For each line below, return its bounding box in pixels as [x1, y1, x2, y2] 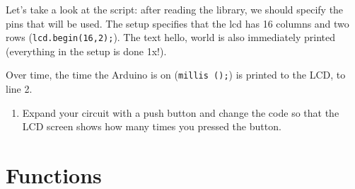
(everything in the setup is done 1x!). [6, 43, 167, 58]
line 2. [6, 81, 33, 96]
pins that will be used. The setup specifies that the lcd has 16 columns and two [6, 16, 349, 30]
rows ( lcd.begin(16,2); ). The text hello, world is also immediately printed [6, 30, 336, 45]
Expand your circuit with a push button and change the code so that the [22, 105, 339, 120]
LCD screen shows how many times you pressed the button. [22, 119, 281, 134]
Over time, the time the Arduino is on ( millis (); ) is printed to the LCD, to [6, 67, 346, 82]
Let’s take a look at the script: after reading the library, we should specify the [6, 2, 344, 16]
